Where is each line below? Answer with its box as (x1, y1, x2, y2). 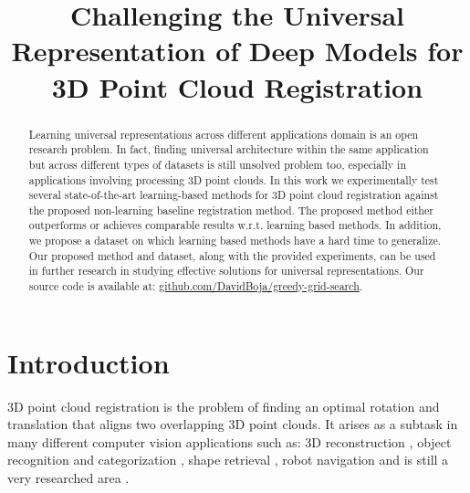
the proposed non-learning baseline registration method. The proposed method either (28, 202, 433, 217)
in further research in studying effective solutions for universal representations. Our (28, 263, 424, 278)
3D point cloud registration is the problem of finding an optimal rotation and (7, 396, 440, 415)
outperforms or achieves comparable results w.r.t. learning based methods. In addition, (28, 217, 442, 233)
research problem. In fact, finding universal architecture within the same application (28, 142, 429, 157)
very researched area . (7, 468, 130, 488)
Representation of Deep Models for (11, 32, 464, 69)
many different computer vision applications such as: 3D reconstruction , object (7, 432, 452, 451)
